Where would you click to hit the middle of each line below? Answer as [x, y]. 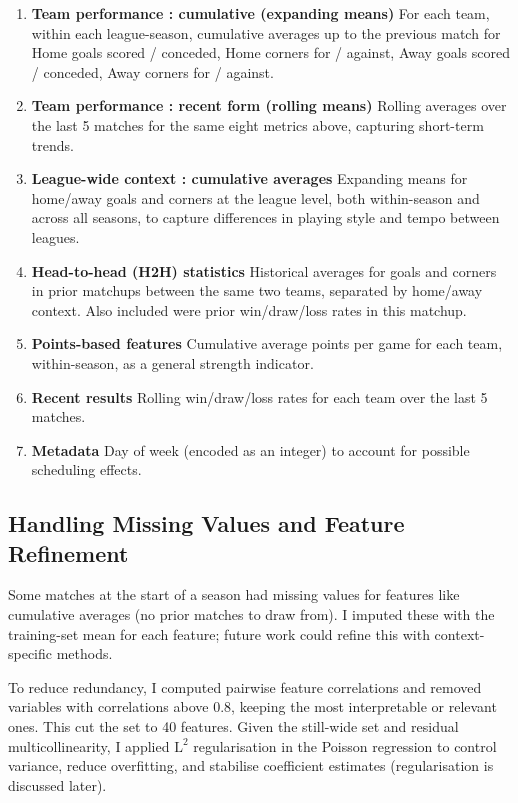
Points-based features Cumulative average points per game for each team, [267, 343]
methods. [84, 653]
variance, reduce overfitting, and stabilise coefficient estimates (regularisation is [251, 765]
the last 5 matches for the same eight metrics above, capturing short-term [257, 124]
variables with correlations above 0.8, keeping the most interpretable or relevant [252, 706]
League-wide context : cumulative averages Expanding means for [249, 178]
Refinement [68, 552]
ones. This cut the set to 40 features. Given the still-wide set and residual [233, 726]
